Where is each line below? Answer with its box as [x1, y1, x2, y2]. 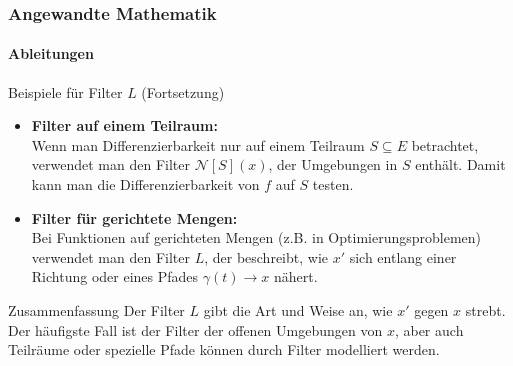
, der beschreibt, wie [204, 246, 328, 267]
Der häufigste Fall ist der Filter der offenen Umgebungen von [8, 319, 383, 340]
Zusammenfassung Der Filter [8, 299, 185, 320]
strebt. [465, 299, 506, 320]
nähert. [273, 266, 318, 287]
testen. [312, 174, 354, 195]
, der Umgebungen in [268, 154, 398, 175]
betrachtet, [411, 134, 479, 155]
